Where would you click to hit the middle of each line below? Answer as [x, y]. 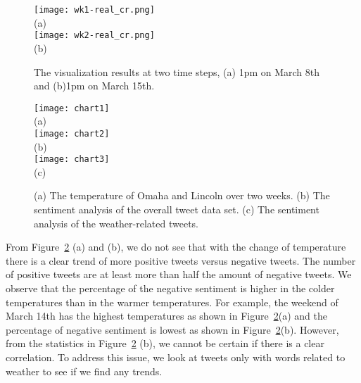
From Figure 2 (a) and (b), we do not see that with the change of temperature [176, 247]
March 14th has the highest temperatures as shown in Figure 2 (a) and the [166, 316]
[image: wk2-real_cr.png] [94, 36]
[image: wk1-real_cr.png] [94, 10]
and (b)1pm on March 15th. [94, 86]
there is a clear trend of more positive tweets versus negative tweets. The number [181, 260]
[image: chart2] [72, 133]
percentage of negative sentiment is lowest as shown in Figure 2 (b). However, [172, 329]
